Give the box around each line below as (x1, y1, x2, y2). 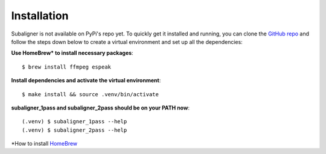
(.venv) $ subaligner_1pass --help (22, 118, 127, 125)
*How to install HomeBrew (11, 140, 78, 147)
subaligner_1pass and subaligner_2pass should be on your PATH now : (11, 104, 190, 111)
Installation (11, 9, 69, 22)
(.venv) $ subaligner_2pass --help (22, 126, 127, 134)
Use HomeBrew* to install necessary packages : (11, 49, 133, 57)
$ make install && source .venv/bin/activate (22, 91, 159, 97)
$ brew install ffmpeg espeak (22, 63, 112, 70)
